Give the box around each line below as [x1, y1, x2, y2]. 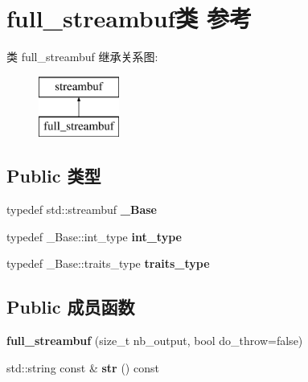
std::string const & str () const [6, 359, 159, 376]
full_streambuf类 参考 [6, 2, 253, 35]
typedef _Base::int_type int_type [6, 228, 182, 244]
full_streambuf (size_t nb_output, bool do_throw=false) [6, 332, 303, 349]
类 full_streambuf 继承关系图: [6, 48, 158, 65]
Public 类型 [6, 163, 101, 188]
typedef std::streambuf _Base [6, 201, 157, 218]
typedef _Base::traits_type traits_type [6, 255, 210, 272]
